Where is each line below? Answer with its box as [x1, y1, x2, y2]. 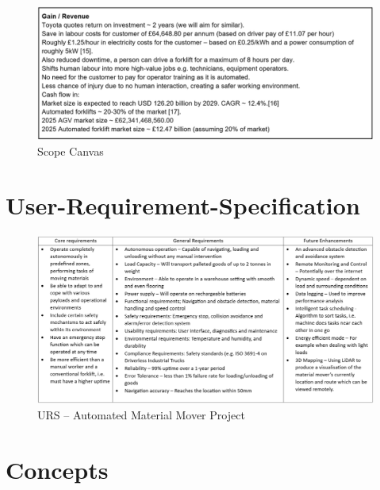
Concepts [6, 453, 109, 485]
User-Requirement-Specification [6, 189, 360, 222]
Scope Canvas [37, 142, 104, 159]
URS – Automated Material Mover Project [37, 406, 245, 422]
